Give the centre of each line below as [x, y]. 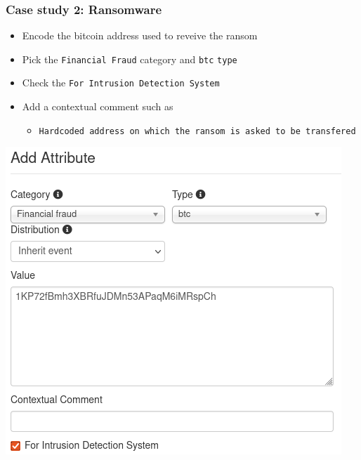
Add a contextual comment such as [98, 106]
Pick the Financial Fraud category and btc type [130, 59]
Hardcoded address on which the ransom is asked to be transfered [197, 131]
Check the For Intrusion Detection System [121, 83]
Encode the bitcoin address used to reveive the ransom [140, 35]
